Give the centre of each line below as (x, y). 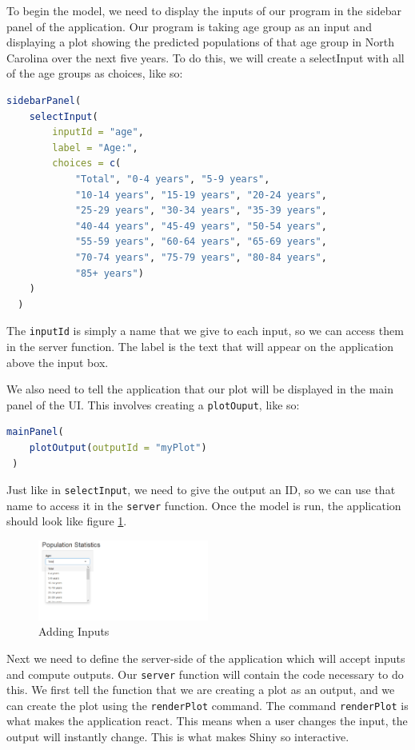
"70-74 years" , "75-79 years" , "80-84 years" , (201, 257)
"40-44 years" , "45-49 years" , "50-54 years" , (201, 226)
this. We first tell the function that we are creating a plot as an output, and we (201, 690)
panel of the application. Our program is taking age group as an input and (189, 26)
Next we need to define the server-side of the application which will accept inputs (206, 658)
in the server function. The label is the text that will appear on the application (200, 346)
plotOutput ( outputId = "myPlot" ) (118, 447)
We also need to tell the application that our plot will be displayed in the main (200, 389)
